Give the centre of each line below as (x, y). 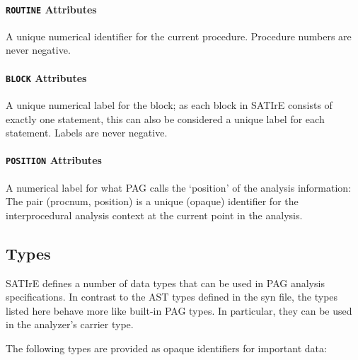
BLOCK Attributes (46, 77)
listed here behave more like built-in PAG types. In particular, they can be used (179, 310)
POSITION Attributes (54, 160)
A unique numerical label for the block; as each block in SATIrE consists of (169, 104)
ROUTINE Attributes (51, 9)
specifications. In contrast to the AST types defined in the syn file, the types (172, 297)
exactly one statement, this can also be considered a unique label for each (165, 118)
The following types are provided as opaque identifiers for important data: (166, 348)
